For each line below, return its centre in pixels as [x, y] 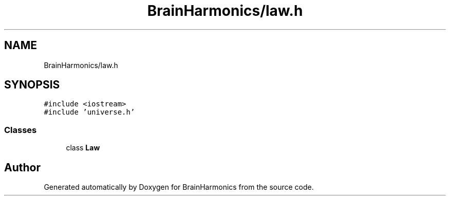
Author [22, 167]
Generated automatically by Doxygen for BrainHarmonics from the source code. [179, 187]
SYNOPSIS [32, 85]
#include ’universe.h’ [89, 112]
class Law [83, 148]
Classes [21, 130]
